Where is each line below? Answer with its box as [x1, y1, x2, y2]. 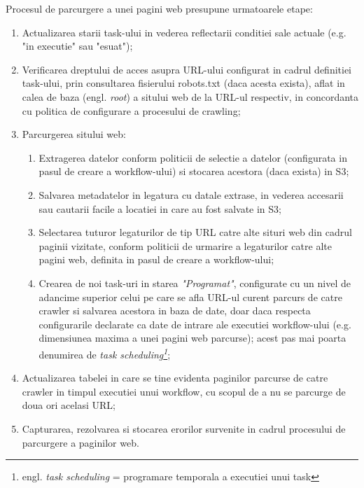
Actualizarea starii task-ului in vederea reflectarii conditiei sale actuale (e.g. [22, 25, 346, 39]
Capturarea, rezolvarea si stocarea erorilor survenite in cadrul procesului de [22, 421, 346, 435]
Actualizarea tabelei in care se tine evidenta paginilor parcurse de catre [22, 370, 328, 385]
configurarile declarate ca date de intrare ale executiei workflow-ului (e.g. [38, 316, 351, 331]
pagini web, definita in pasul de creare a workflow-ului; [38, 252, 274, 267]
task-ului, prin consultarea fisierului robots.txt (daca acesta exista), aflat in [22, 76, 345, 90]
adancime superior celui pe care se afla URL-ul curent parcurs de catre [38, 289, 342, 304]
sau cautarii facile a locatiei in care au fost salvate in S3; [38, 201, 281, 216]
